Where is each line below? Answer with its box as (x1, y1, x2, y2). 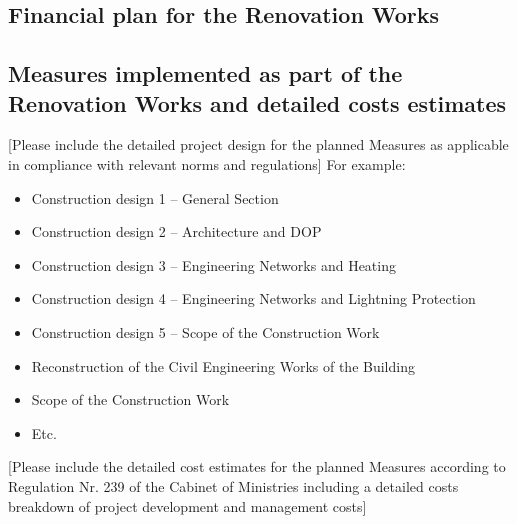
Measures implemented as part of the (8, 58, 403, 89)
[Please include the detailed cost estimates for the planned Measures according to (8, 456, 506, 477)
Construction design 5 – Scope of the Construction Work (31, 321, 380, 342)
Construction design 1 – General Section (31, 187, 279, 208)
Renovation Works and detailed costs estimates (8, 87, 507, 118)
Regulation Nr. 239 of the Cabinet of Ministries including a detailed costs (8, 475, 459, 496)
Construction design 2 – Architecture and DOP (31, 221, 322, 242)
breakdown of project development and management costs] (8, 495, 367, 516)
